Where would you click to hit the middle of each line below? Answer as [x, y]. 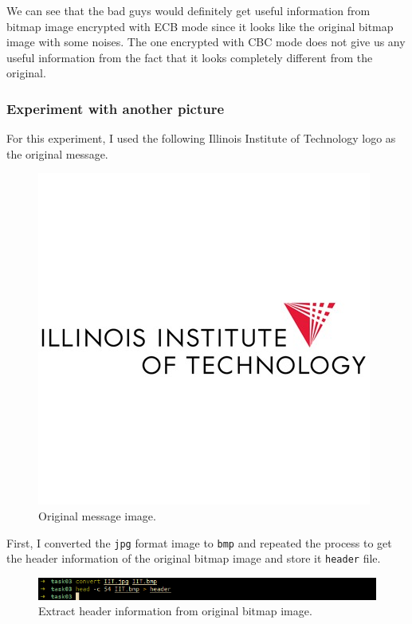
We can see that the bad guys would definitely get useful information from [188, 10]
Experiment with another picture [116, 108]
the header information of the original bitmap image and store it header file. [194, 558]
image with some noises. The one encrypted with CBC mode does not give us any [206, 42]
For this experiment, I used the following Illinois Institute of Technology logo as [201, 138]
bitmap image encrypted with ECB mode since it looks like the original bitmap [200, 26]
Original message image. [97, 515]
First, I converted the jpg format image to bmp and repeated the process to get [199, 542]
